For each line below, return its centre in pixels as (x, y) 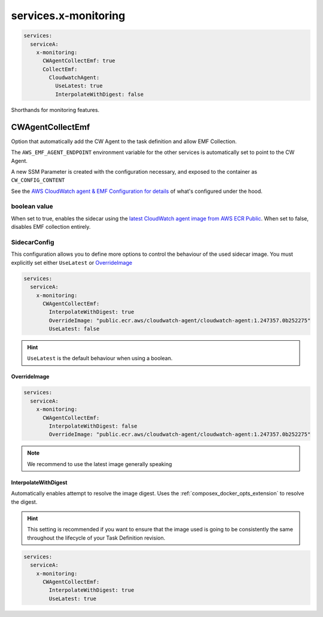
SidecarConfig (33, 243)
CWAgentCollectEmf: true (79, 61)
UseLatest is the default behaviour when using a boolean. (100, 358)
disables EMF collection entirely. (51, 227)
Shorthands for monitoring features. (55, 110)
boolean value (32, 207)
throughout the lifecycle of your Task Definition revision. (96, 538)
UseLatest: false (74, 329)
